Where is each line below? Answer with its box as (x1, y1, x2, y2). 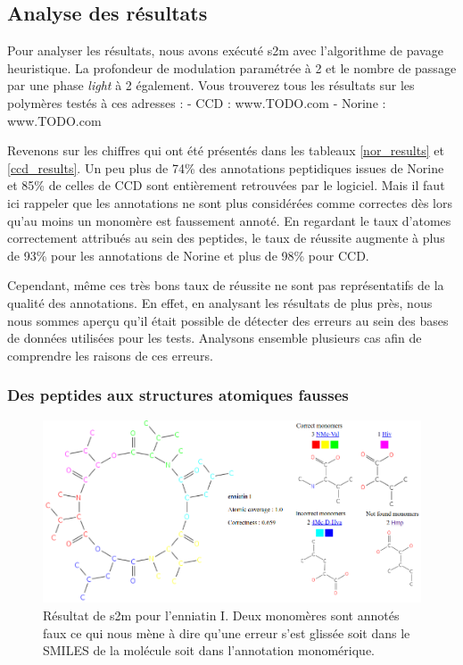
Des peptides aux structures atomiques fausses (7, 384, 349, 406)
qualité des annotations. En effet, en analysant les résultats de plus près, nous (7, 293, 433, 312)
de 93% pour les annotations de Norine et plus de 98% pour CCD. (7, 245, 369, 264)
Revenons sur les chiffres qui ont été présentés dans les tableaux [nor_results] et (7, 141, 444, 160)
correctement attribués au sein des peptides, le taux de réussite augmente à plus (7, 229, 445, 247)
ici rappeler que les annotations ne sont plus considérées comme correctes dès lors (7, 193, 453, 212)
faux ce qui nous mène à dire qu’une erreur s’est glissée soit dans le (43, 623, 410, 642)
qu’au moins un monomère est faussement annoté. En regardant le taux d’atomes (7, 211, 451, 229)
